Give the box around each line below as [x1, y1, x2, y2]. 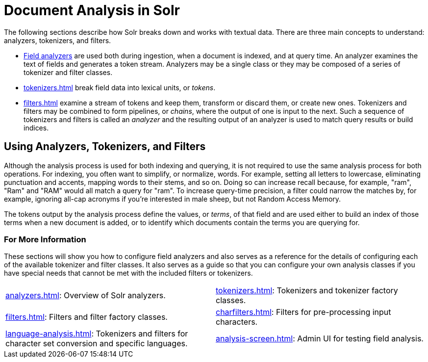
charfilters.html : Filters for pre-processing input [216, 307, 391, 317]
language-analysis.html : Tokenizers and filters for [5, 329, 188, 339]
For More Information [4, 234, 86, 244]
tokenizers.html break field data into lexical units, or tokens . [24, 83, 216, 92]
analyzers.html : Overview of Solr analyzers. [5, 290, 166, 301]
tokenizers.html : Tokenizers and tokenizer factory [216, 285, 398, 296]
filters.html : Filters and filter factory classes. [5, 312, 168, 322]
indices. [24, 123, 49, 132]
